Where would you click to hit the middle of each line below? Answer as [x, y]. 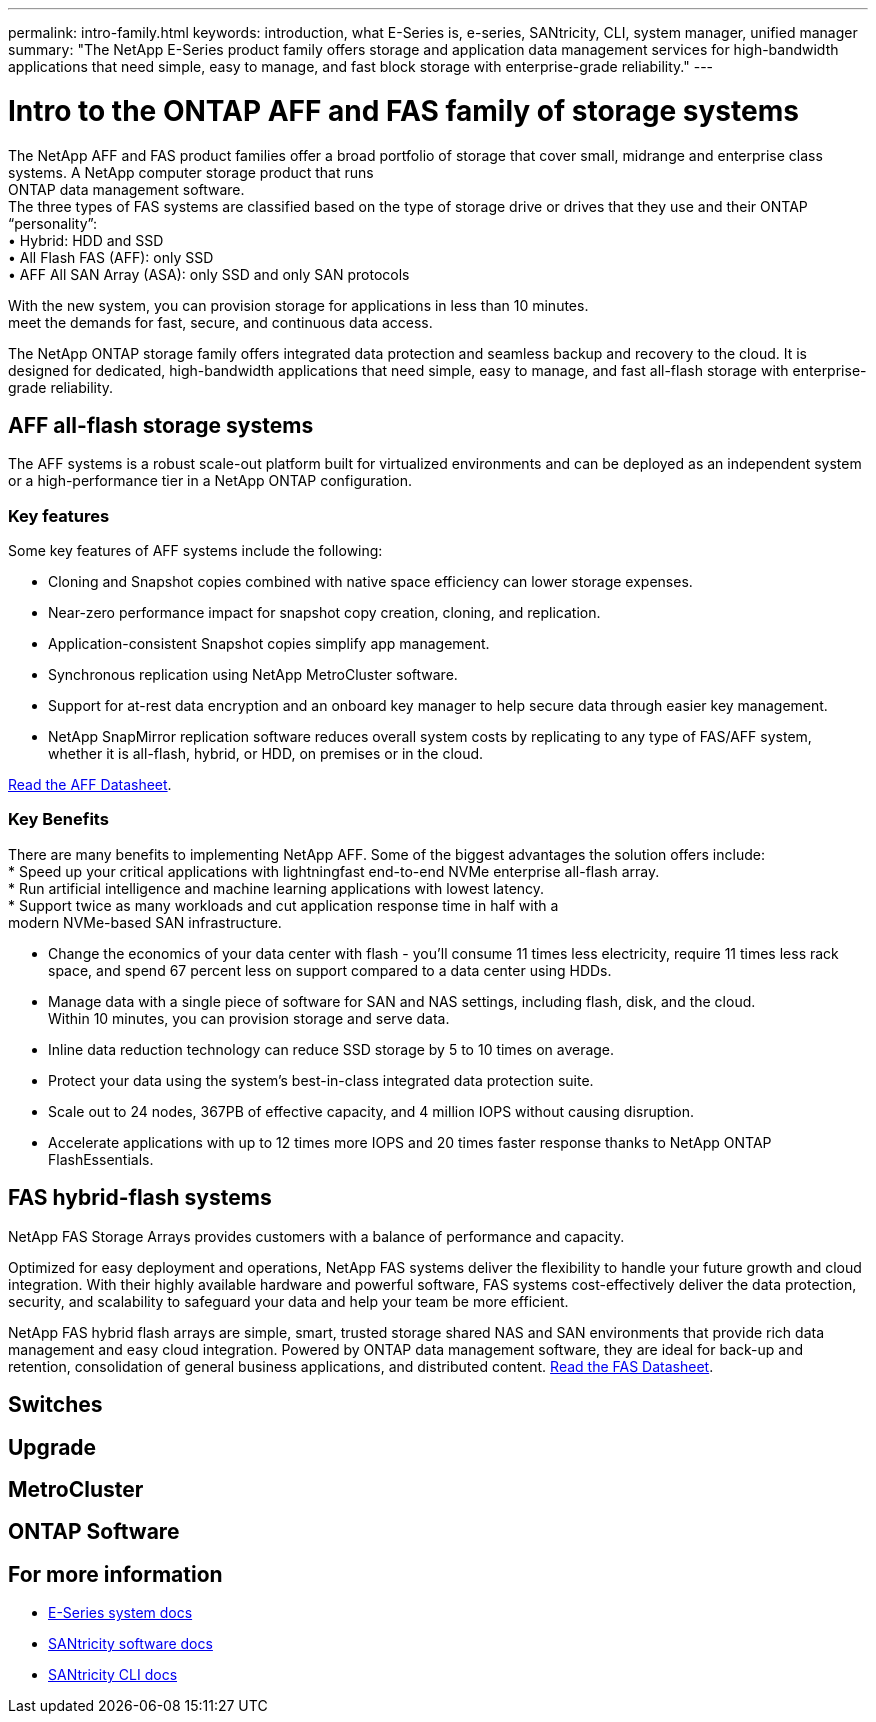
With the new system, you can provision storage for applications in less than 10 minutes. [298, 305]
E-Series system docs [120, 1613]
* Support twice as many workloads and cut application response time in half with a [283, 905]
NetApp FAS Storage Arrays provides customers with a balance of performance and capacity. [316, 1236]
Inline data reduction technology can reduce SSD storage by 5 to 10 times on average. [331, 1049]
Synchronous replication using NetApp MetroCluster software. [253, 675]
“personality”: [52, 223]
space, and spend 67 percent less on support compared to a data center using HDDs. [330, 970]
